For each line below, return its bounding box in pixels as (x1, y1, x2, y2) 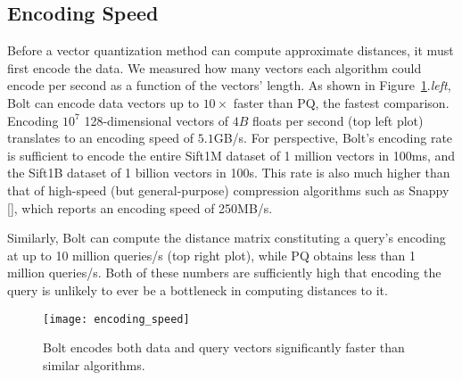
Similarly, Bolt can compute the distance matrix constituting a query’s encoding (7, 228, 446, 247)
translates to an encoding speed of (7, 128, 194, 147)
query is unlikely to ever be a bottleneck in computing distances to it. (7, 280, 388, 299)
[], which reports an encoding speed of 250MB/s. (7, 198, 273, 217)
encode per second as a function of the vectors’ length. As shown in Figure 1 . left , (7, 76, 451, 95)
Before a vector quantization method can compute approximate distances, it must (7, 41, 454, 60)
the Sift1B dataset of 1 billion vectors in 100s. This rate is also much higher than (7, 163, 450, 182)
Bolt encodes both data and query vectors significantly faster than (43, 338, 405, 357)
